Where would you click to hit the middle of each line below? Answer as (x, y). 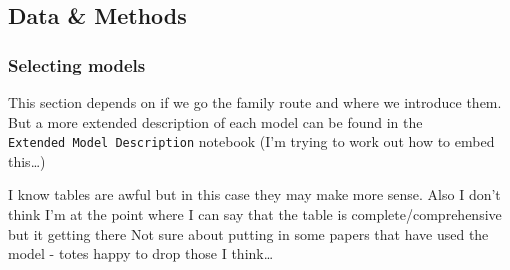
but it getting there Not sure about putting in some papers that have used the (248, 233)
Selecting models (77, 64)
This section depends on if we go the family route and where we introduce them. (255, 102)
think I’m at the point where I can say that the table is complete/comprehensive (255, 214)
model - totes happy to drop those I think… (141, 253)
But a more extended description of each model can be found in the (215, 121)
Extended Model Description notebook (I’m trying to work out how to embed (251, 141)
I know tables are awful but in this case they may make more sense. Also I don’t (254, 194)
